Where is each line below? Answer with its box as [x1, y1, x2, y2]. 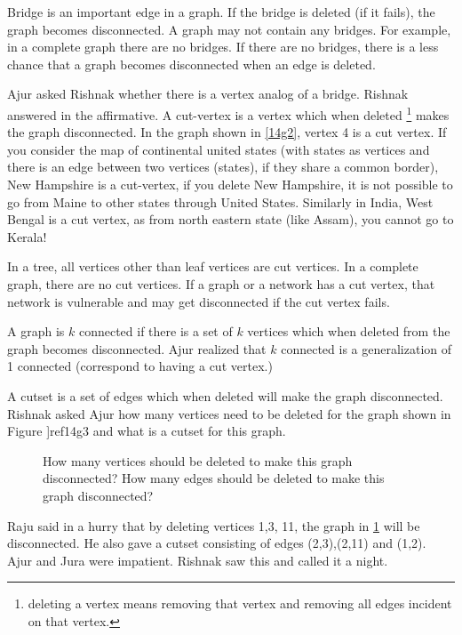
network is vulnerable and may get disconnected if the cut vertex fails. [7, 292, 390, 310]
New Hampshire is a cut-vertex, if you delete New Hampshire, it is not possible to [7, 175, 453, 193]
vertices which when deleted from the [247, 322, 450, 341]
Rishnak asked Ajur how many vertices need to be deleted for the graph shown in [7, 404, 451, 422]
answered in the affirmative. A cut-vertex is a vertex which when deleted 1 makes [7, 102, 450, 124]
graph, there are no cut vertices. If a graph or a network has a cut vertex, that [7, 274, 435, 293]
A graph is [7, 322, 65, 341]
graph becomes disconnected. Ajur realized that [7, 339, 267, 358]
